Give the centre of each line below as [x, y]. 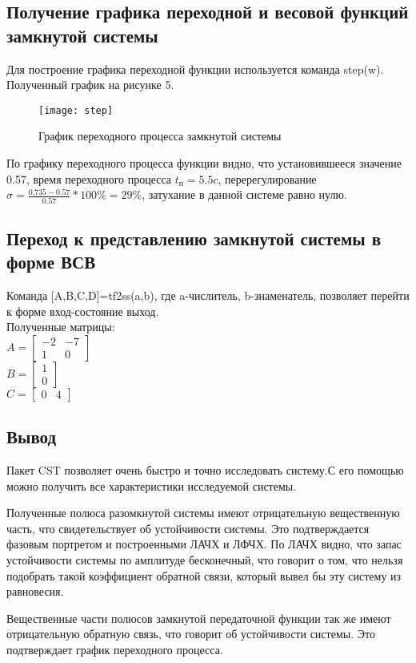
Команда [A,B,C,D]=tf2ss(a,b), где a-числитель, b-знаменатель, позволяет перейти [208, 295]
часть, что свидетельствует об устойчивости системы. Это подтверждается [188, 528]
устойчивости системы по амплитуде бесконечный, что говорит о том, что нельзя [205, 560]
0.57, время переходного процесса [89, 178]
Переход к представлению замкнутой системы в [194, 238]
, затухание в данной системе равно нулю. [244, 194]
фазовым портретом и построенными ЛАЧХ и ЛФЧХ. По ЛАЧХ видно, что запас [204, 544]
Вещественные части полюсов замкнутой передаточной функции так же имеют [199, 618]
